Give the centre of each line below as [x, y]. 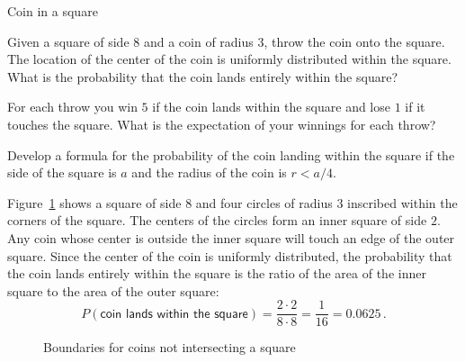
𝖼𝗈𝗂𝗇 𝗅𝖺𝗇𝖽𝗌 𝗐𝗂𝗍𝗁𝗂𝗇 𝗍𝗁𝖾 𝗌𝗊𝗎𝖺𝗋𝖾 [174, 314]
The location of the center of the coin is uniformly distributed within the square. [229, 59]
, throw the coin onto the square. [354, 41]
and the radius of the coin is [209, 172]
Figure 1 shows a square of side [94, 202]
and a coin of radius [198, 41]
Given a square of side [68, 41]
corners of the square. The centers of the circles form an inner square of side [217, 220]
